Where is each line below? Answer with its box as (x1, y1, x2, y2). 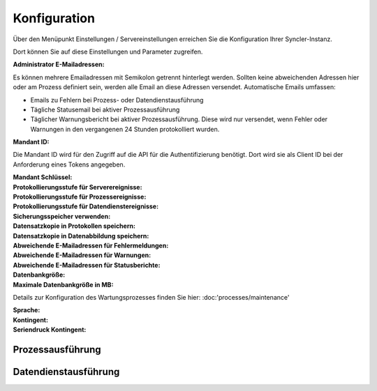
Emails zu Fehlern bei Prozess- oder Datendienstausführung (30, 95, 204, 104)
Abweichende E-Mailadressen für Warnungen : (13, 251, 151, 259)
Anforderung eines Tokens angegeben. (13, 160, 126, 169)
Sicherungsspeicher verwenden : (13, 212, 111, 220)
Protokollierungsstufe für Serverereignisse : (13, 183, 142, 191)
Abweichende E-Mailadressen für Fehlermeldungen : (13, 241, 169, 250)
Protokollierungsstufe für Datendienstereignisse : (13, 202, 159, 210)
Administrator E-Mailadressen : (13, 60, 105, 69)
